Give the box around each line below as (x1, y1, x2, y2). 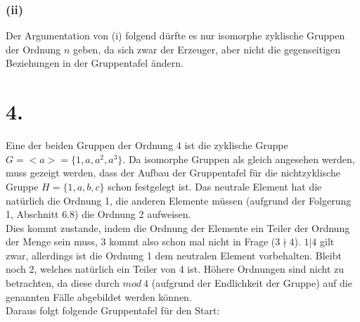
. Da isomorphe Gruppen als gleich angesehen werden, (122, 151, 355, 166)
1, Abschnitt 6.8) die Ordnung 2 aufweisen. (6, 207, 191, 221)
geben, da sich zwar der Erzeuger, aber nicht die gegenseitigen (73, 41, 341, 56)
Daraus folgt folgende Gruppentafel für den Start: (6, 303, 220, 318)
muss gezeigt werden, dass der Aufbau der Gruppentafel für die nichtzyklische (6, 165, 340, 180)
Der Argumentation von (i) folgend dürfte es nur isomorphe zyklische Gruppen (6, 28, 345, 43)
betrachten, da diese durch (6, 276, 120, 290)
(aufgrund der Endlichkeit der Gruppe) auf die (151, 276, 352, 290)
